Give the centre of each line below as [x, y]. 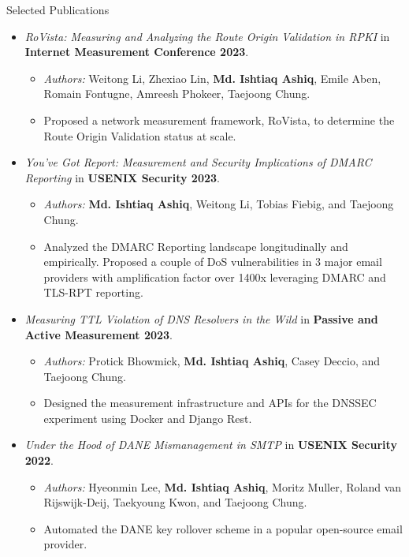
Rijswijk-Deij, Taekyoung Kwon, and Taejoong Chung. [175, 502]
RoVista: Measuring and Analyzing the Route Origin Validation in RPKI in [207, 36]
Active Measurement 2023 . [99, 334]
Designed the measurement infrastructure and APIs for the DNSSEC [210, 403]
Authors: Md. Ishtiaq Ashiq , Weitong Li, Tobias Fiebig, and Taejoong [219, 204]
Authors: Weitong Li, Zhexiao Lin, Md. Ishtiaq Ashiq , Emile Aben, [212, 78]
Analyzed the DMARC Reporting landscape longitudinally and [196, 246]
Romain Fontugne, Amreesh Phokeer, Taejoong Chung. [177, 93]
